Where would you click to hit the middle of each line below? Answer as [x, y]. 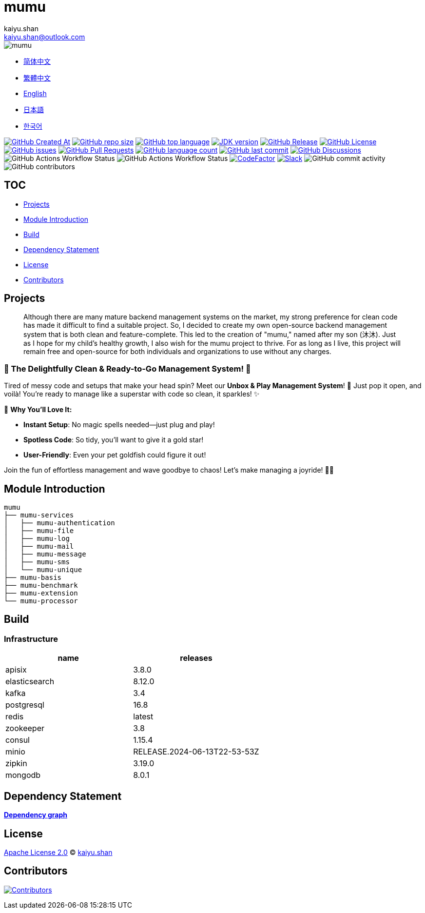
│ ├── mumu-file [39, 531]
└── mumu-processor [41, 601]
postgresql [25, 705]
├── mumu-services [39, 515]
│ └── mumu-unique [43, 570]
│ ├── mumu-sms [37, 562]
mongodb [23, 775]
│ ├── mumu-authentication [59, 523]
